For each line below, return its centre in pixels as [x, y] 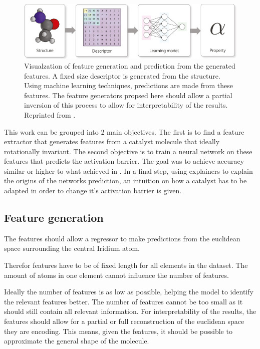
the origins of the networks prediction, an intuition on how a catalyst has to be [125, 181]
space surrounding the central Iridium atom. [72, 248]
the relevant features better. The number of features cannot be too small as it [123, 301]
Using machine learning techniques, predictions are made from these [128, 85]
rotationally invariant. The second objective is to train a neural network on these [128, 151]
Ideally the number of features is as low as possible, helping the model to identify [129, 292]
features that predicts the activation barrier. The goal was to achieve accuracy [124, 161]
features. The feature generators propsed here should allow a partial [128, 95]
